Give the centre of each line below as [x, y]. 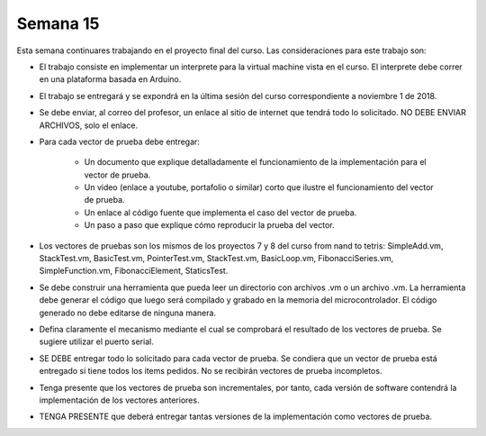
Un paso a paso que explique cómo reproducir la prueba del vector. [209, 225]
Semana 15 [58, 23]
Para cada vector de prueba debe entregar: [119, 141]
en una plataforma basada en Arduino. [110, 79]
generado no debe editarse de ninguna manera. [127, 313]
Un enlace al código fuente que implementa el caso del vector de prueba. [220, 213]
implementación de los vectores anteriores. [119, 400]
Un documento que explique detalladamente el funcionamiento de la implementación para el [255, 162]
